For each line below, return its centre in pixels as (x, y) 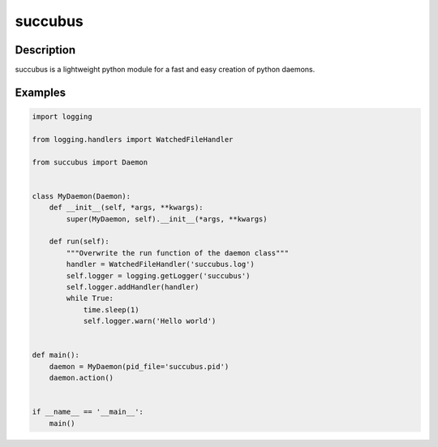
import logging (62, 117)
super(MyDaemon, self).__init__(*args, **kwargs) (167, 219)
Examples (41, 92)
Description (45, 50)
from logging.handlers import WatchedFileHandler (133, 139)
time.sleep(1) (111, 309)
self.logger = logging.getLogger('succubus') (158, 275)
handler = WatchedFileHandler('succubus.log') (160, 264)
